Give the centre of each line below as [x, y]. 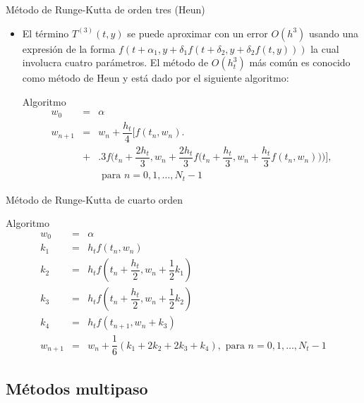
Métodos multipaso [77, 388]
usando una [334, 33]
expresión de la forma [69, 48]
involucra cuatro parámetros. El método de [115, 62]
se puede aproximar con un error [198, 33]
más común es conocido [300, 62]
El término [45, 33]
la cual [325, 48]
